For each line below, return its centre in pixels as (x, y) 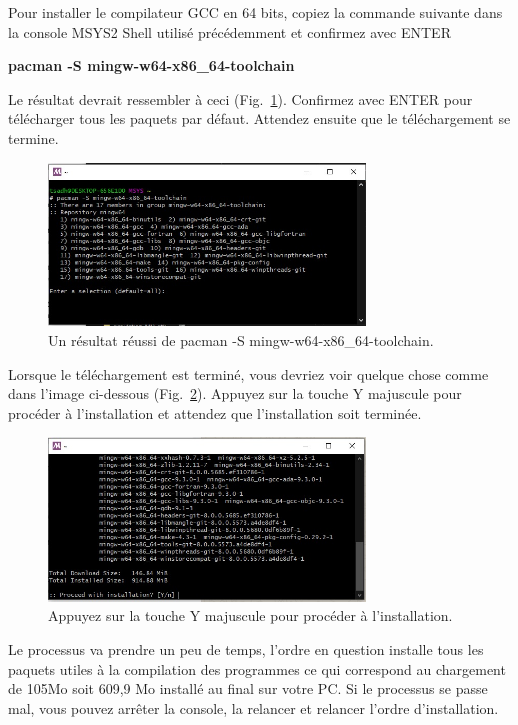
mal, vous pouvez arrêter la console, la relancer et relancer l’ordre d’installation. (253, 707)
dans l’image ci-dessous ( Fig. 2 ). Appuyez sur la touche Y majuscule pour (235, 393)
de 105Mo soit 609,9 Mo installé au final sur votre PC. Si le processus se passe (248, 688)
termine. (33, 137)
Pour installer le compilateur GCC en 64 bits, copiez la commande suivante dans (255, 12)
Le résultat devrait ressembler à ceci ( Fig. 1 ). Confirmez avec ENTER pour (240, 98)
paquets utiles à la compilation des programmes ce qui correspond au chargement (257, 668)
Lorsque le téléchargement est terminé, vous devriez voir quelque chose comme (248, 373)
